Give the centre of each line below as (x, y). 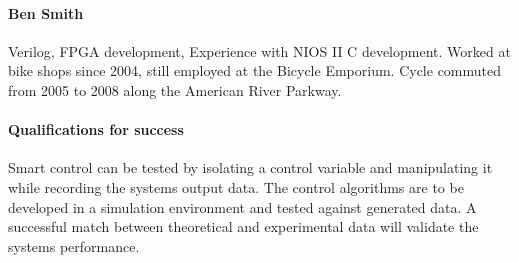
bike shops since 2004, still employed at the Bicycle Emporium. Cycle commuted (255, 70)
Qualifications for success (96, 129)
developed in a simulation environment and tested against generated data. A (242, 206)
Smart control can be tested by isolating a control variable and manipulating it (250, 167)
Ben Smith (46, 12)
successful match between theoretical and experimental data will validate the (243, 226)
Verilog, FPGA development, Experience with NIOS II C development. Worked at (259, 50)
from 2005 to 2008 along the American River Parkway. (175, 89)
